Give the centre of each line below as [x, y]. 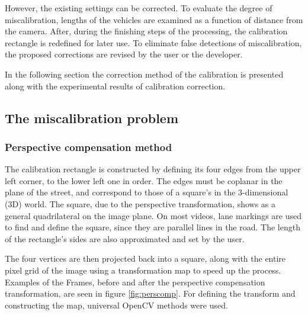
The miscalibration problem [92, 118]
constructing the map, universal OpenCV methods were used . [116, 305]
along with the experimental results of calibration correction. [115, 86]
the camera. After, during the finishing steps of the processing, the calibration [146, 31]
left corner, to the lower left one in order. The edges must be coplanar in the [144, 180]
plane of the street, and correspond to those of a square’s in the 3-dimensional [147, 192]
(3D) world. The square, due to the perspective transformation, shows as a [140, 203]
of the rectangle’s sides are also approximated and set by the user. [125, 238]
